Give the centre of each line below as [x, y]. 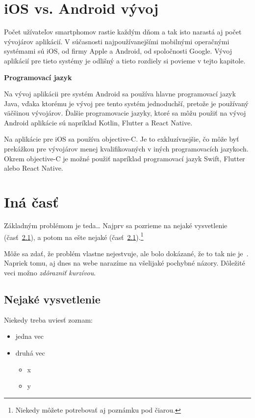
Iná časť [31, 202]
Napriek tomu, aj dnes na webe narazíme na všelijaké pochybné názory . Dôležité [125, 263]
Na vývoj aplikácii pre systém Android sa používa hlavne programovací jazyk [120, 94]
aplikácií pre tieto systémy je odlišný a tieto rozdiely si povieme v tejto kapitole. [125, 60]
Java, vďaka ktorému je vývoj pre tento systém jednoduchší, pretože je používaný [126, 103]
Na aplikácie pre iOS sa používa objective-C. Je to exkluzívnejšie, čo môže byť [122, 139]
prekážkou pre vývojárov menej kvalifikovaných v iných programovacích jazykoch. [126, 149]
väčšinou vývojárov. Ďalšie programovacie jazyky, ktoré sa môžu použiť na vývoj [125, 113]
